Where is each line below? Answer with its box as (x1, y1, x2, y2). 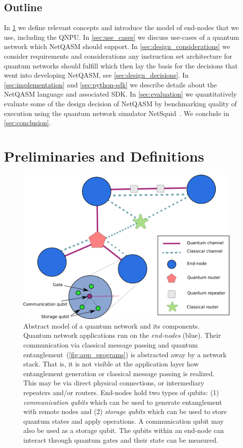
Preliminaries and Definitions (4, 146, 205, 166)
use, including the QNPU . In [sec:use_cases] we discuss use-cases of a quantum (4, 32, 239, 42)
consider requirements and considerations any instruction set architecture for (4, 50, 232, 61)
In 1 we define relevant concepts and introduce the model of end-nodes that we (4, 22, 239, 33)
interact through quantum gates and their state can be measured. (23, 434, 218, 445)
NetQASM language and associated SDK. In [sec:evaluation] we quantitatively (4, 89, 237, 99)
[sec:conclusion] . (4, 117, 51, 128)
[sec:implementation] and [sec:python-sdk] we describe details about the (4, 79, 217, 89)
